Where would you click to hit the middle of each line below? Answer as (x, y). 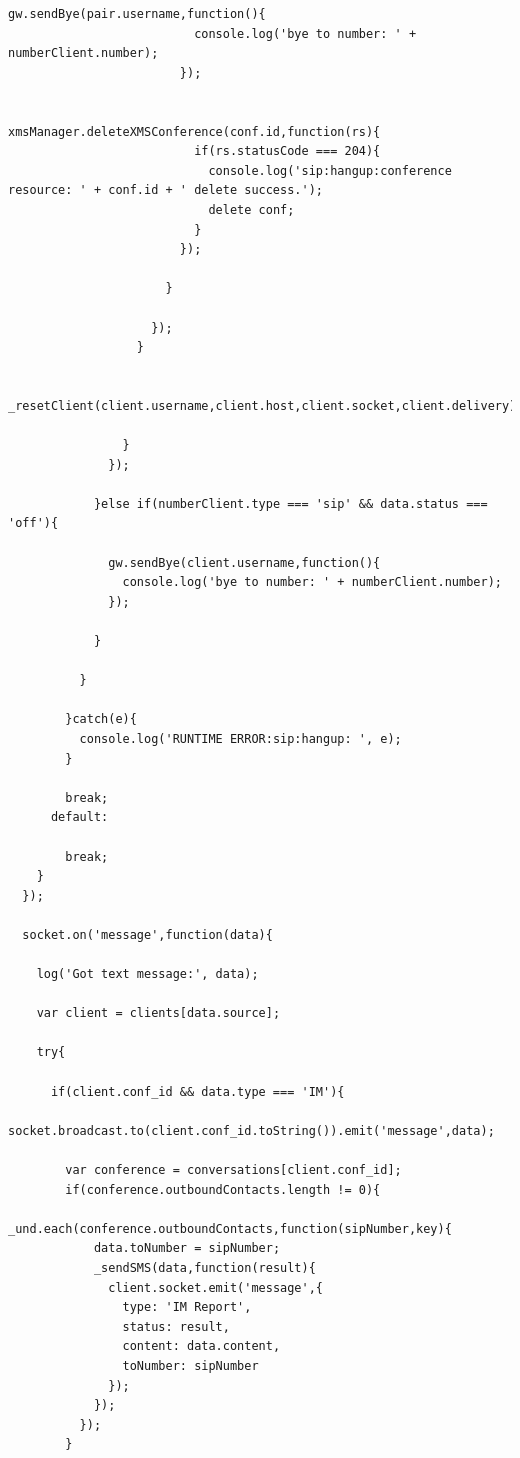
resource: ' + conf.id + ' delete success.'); (165, 190)
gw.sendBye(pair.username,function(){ (137, 14)
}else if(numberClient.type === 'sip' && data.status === (290, 503)
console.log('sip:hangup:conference (330, 170)
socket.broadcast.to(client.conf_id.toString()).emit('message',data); (251, 1130)
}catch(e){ (101, 719)
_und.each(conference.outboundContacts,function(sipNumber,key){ (230, 1228)
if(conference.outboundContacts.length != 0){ (223, 1189)
